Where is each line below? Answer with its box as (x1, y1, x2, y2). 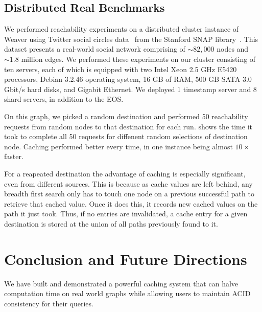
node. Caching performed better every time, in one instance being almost (4, 141, 233, 151)
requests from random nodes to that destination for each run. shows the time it (4, 121, 252, 131)
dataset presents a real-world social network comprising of (4, 43, 185, 54)
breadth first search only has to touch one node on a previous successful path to (4, 188, 254, 199)
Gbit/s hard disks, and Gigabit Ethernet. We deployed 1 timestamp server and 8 (4, 83, 257, 94)
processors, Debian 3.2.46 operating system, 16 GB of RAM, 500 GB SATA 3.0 (4, 74, 252, 84)
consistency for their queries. (4, 298, 93, 308)
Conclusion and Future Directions (4, 248, 247, 269)
